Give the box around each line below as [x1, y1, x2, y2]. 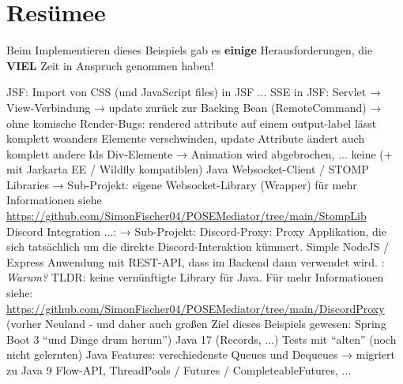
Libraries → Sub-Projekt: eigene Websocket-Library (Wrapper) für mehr [6, 176, 357, 192]
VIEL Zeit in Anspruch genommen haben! [6, 57, 214, 73]
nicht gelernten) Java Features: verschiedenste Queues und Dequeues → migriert [6, 346, 395, 363]
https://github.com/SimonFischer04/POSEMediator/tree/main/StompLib [6, 207, 367, 224]
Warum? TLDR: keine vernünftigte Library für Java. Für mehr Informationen [6, 269, 384, 285]
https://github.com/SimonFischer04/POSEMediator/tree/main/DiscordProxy [6, 300, 385, 316]
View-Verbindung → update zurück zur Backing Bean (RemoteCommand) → [6, 99, 382, 115]
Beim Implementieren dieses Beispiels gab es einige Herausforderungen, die [6, 42, 373, 58]
